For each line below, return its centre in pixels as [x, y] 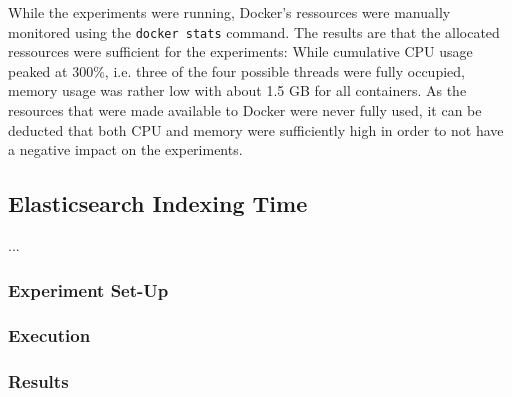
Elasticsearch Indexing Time [158, 203]
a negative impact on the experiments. [125, 149]
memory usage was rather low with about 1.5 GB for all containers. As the [237, 90]
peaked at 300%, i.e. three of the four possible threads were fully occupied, [236, 70]
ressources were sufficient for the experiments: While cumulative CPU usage [240, 51]
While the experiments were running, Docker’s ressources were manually [229, 12]
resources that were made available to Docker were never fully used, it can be [245, 110]
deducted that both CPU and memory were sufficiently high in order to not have [256, 129]
